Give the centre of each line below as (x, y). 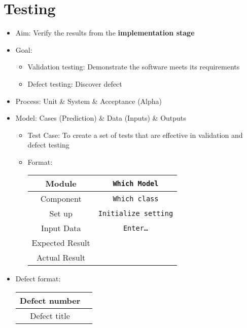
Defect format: (38, 279)
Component (61, 199)
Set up (61, 213)
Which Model (136, 183)
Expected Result (61, 243)
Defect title (50, 316)
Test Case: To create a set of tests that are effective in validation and (135, 135)
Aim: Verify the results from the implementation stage (105, 33)
